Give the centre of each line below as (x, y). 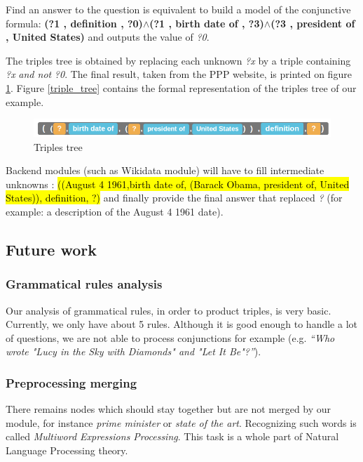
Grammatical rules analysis (84, 284)
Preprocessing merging (71, 382)
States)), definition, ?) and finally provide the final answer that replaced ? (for (174, 198)
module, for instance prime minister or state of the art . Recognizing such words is (181, 422)
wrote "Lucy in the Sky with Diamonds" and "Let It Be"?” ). (133, 351)
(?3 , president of (313, 23)
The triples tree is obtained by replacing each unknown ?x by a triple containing (178, 60)
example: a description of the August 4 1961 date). (115, 212)
